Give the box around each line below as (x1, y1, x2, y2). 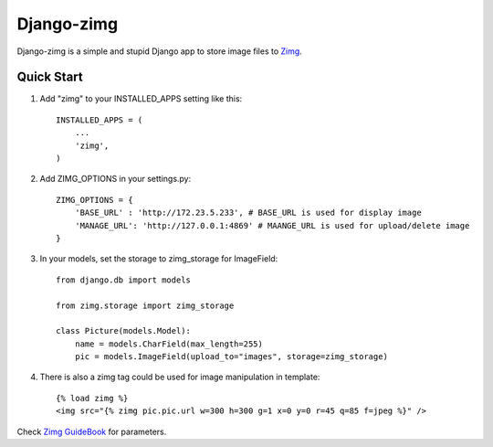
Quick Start (16, 69, 83, 85)
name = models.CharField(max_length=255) (74, 338, 264, 349)
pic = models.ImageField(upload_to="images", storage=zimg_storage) (74, 352, 388, 362)
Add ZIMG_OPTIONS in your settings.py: (39, 174, 192, 185)
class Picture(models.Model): (56, 325, 192, 336)
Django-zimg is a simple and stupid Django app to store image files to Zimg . (16, 46, 303, 57)
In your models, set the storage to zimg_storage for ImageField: (39, 253, 278, 264)
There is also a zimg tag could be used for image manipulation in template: (39, 371, 320, 383)
